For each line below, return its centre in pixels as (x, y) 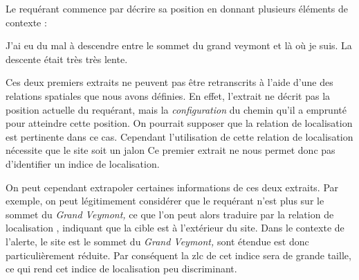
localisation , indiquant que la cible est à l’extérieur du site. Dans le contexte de (175, 228)
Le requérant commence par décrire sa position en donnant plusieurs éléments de (177, 8)
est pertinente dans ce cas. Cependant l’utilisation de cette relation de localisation (179, 136)
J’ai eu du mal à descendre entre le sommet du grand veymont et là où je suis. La (179, 45)
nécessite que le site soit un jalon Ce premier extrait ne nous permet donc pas (171, 150)
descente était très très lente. (67, 59)
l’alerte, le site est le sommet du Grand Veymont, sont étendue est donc (157, 241)
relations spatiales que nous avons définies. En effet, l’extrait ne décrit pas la (168, 95)
